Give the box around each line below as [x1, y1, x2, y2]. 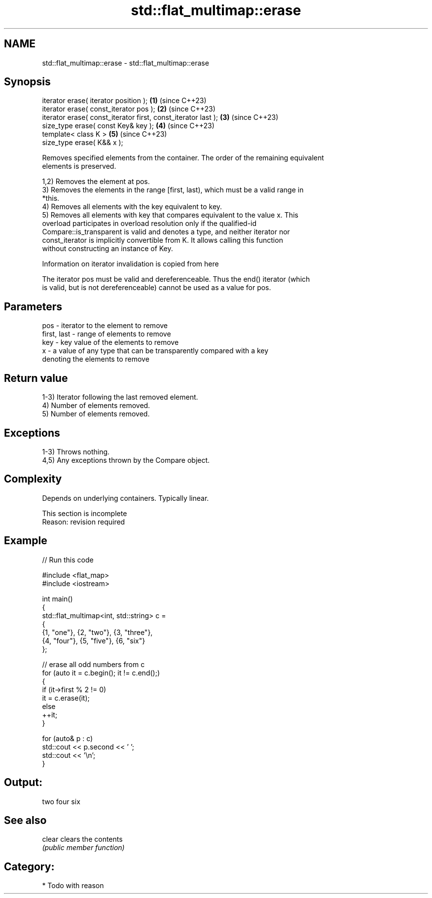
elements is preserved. [42, 162, 116, 171]
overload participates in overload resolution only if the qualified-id [42, 219, 257, 228]
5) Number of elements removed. [42, 410, 150, 418]
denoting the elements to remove [42, 355, 149, 364]
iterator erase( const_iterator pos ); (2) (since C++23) [42, 105, 216, 113]
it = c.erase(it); [42, 693, 90, 702]
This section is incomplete [42, 509, 127, 518]
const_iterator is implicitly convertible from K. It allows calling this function [42, 236, 283, 245]
